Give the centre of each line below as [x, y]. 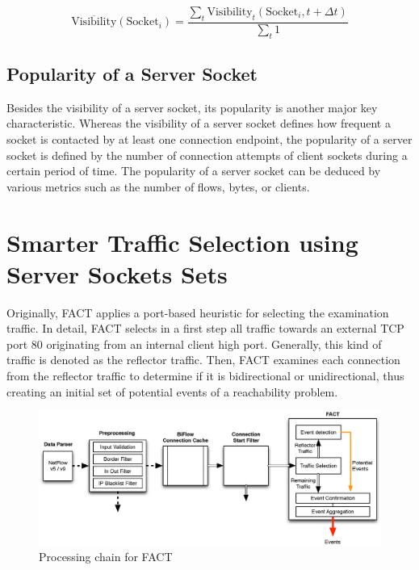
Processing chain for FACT [106, 556]
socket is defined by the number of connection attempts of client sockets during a [207, 155]
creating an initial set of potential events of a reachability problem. [172, 391]
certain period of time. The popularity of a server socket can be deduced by [194, 171]
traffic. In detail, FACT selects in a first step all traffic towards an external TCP [205, 328]
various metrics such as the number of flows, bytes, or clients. [158, 186]
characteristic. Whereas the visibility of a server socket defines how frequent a [199, 123]
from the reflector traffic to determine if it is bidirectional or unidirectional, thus [205, 376]
